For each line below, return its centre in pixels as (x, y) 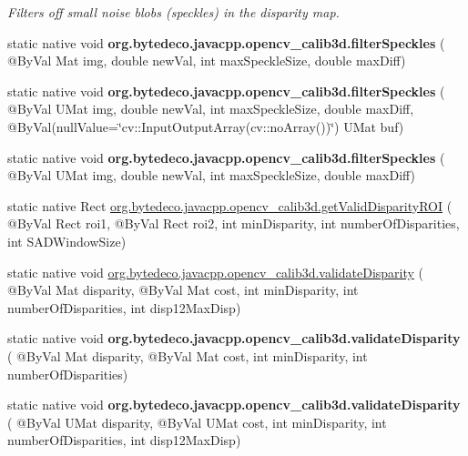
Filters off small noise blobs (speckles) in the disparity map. (173, 12)
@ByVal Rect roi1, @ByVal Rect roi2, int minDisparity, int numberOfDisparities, (234, 223)
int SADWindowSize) (67, 241)
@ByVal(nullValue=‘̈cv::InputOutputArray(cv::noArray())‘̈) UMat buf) (206, 126)
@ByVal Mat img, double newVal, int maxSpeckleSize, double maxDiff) (207, 61)
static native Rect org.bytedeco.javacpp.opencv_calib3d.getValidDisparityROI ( (230, 205)
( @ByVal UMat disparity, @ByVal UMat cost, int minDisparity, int (197, 422)
